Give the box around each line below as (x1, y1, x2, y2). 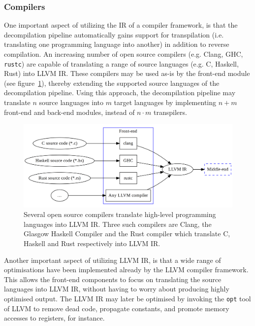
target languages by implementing (114, 97, 217, 108)
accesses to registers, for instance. (4, 313, 105, 323)
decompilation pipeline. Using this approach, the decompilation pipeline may (4, 87, 236, 98)
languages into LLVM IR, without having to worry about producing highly (4, 284, 229, 294)
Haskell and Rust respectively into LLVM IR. (24, 238, 160, 248)
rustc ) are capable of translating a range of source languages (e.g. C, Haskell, (4, 58, 239, 69)
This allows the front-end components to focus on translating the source (4, 274, 222, 284)
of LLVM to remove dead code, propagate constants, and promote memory (4, 303, 229, 313)
